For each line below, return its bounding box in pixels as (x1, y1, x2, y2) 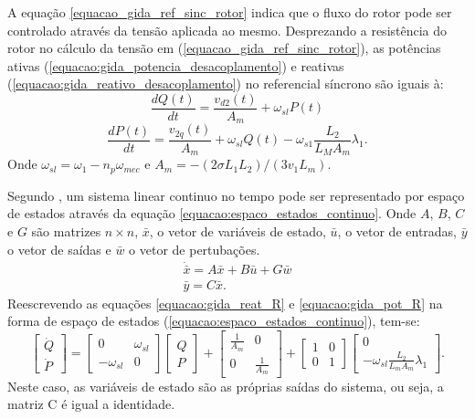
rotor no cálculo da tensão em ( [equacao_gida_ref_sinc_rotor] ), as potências (7, 38, 441, 58)
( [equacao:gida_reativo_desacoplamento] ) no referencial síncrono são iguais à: (7, 74, 444, 93)
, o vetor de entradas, (337, 222, 458, 241)
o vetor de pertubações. (129, 239, 260, 258)
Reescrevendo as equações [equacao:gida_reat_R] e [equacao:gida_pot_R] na (7, 293, 443, 312)
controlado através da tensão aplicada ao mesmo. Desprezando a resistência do (7, 20, 448, 39)
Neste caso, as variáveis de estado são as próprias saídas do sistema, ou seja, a (7, 376, 444, 395)
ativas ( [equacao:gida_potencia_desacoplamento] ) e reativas (7, 56, 344, 75)
